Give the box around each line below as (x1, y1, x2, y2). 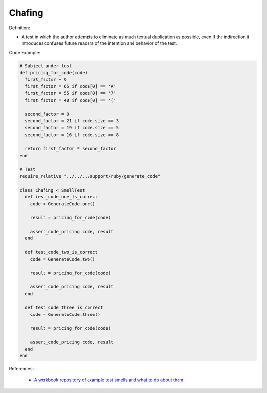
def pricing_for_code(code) (19, 70, 88, 76)
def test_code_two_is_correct (25, 249, 98, 255)
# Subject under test (19, 63, 72, 69)
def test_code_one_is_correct (25, 194, 98, 200)
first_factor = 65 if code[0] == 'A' (25, 83, 116, 89)
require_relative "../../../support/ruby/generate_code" (19, 173, 161, 179)
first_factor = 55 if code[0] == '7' (25, 90, 116, 96)
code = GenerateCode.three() (30, 312, 101, 317)
